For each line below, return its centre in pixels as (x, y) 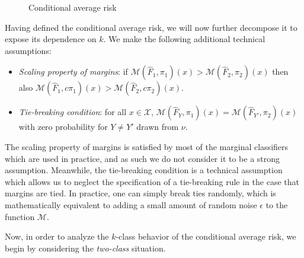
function (20, 216)
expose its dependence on (51, 39)
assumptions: (28, 50)
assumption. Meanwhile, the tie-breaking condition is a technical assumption (144, 170)
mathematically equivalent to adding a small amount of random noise (131, 204)
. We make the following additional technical (184, 39)
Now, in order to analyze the (57, 236)
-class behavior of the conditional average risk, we (206, 236)
